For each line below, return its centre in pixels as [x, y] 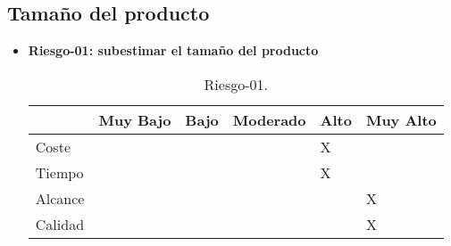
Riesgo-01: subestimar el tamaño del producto [173, 50]
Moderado [269, 119]
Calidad [60, 224]
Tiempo [59, 172]
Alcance [60, 198]
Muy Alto [401, 119]
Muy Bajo [135, 119]
